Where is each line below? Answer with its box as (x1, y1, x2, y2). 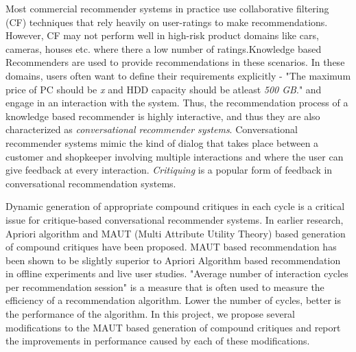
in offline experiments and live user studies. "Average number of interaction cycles (5, 266, 348, 281)
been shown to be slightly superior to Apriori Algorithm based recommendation (5, 253, 341, 267)
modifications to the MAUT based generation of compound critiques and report (5, 320, 341, 334)
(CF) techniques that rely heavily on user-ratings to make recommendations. (5, 14, 328, 29)
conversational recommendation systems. (5, 176, 176, 190)
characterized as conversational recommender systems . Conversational (5, 122, 298, 137)
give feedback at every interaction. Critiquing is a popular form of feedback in (5, 163, 333, 177)
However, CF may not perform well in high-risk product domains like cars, (5, 28, 319, 43)
